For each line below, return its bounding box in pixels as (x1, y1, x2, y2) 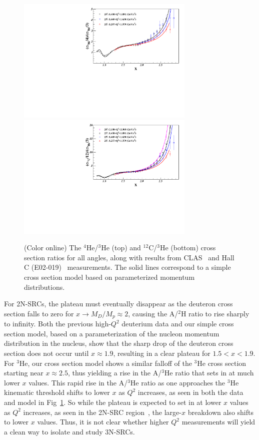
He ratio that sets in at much (164, 367, 254, 378)
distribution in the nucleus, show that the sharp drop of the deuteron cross (4, 338, 233, 348)
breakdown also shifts (187, 406, 253, 417)
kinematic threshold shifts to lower (4, 387, 110, 397)
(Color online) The (24, 242, 81, 253)
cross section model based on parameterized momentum (24, 272, 195, 282)
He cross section (197, 357, 246, 368)
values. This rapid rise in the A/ (28, 377, 128, 387)
